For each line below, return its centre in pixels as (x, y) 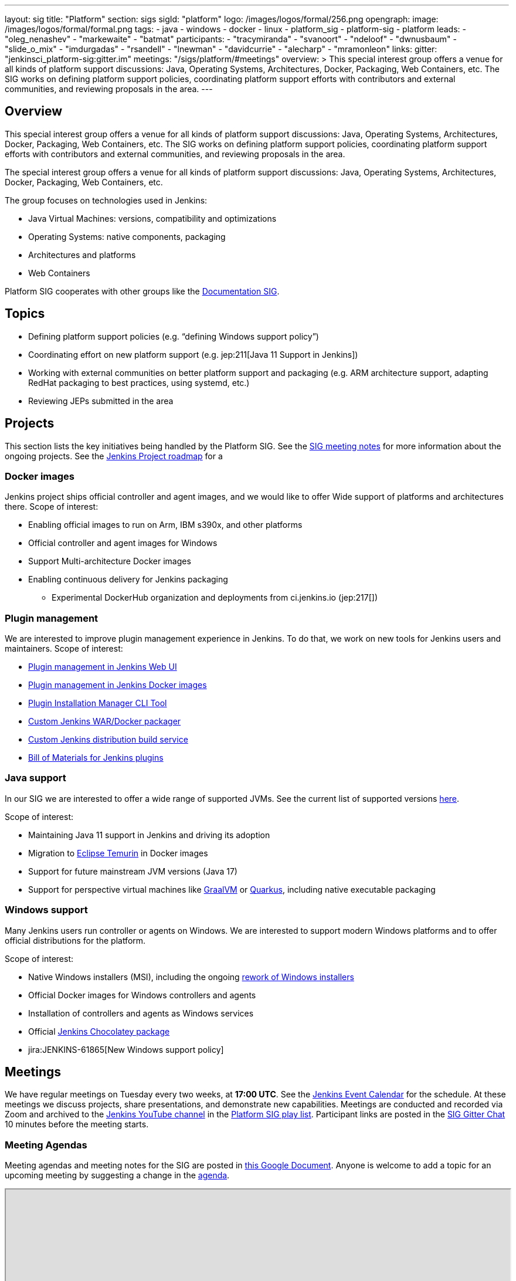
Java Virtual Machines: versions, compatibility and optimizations (152, 218)
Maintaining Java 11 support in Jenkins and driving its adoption (149, 835)
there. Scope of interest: (52, 507)
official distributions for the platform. (75, 940)
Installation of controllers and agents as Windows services (141, 1013)
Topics (25, 314)
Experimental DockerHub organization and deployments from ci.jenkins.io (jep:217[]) (215, 598)
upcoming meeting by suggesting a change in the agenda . (117, 1175)
